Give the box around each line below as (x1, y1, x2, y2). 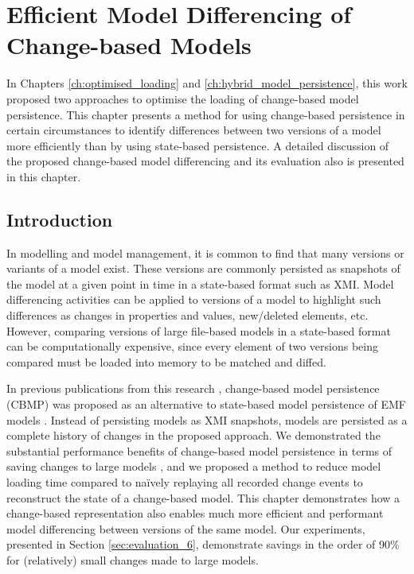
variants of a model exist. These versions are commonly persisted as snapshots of (6, 260, 400, 277)
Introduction (6, 207, 113, 231)
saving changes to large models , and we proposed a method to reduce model (6, 458, 381, 475)
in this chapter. (6, 168, 81, 184)
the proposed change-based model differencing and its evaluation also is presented (6, 153, 404, 169)
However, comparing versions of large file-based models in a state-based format (6, 322, 391, 339)
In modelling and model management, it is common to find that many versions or (6, 244, 404, 261)
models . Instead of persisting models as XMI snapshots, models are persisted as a (6, 411, 408, 428)
